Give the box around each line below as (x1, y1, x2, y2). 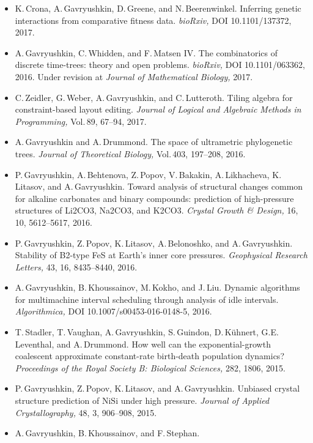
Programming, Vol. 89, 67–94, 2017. (15, 114, 147, 127)
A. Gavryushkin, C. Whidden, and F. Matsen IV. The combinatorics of (15, 46, 278, 59)
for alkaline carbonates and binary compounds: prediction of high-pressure (15, 192, 294, 204)
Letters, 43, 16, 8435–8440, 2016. (15, 260, 138, 273)
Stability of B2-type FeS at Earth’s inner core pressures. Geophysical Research (15, 248, 307, 261)
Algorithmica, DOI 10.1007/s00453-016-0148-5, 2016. (15, 305, 212, 318)
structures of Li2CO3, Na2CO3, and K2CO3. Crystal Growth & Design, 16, (15, 204, 298, 217)
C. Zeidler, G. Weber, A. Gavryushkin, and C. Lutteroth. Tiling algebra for (15, 91, 293, 103)
